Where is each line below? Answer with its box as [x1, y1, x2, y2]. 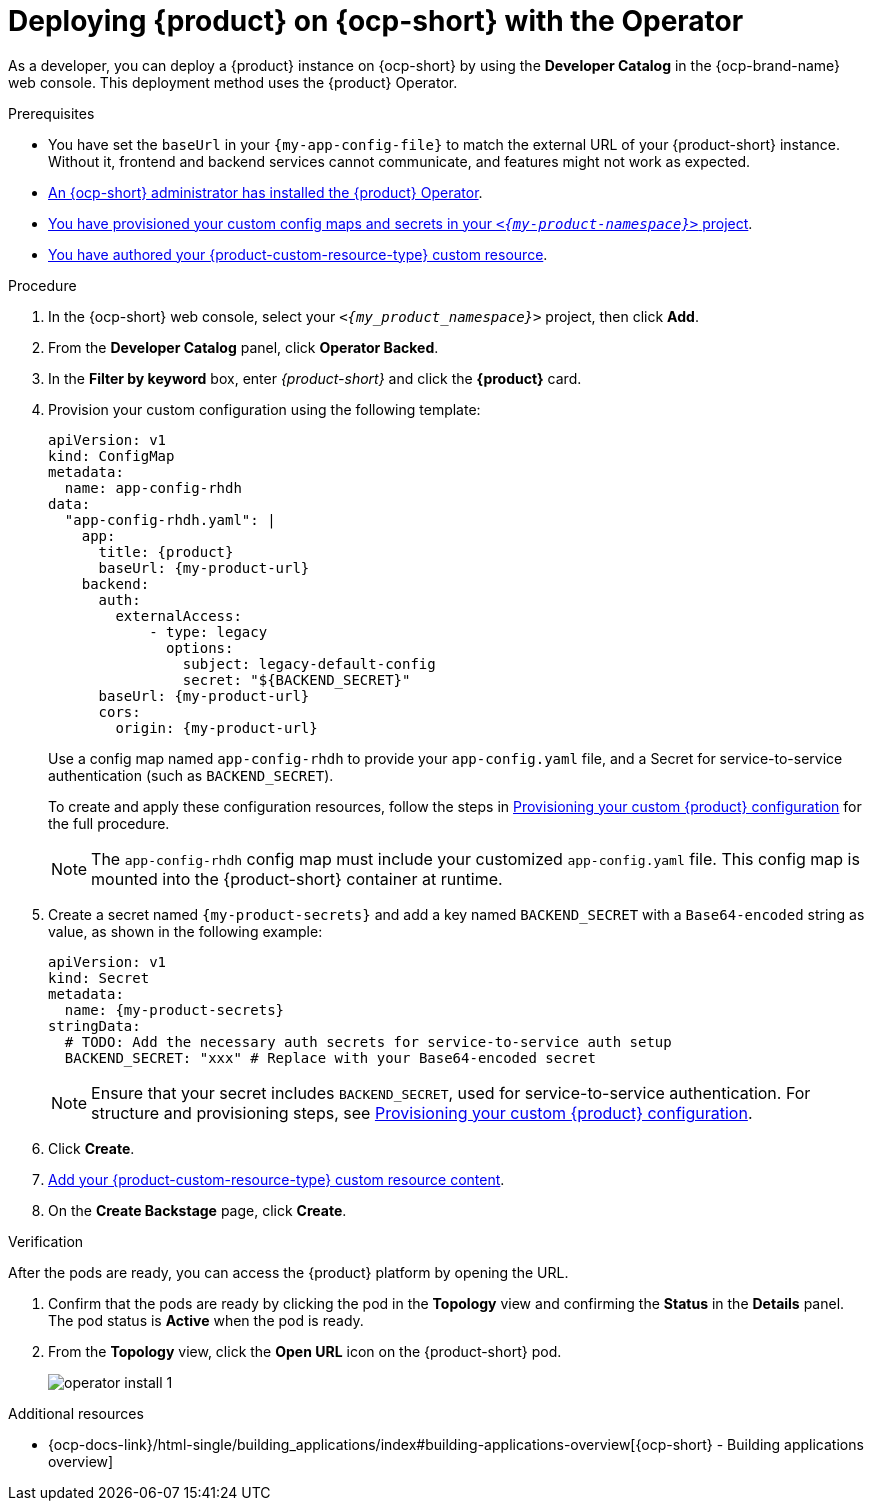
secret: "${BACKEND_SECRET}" [182, 671, 411, 688]
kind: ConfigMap [48, 447, 175, 464]
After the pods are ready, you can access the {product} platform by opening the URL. [8, 1263, 569, 1281]
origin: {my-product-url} [115, 719, 318, 736]
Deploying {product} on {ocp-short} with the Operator [8, 4, 744, 38]
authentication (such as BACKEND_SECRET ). [48, 766, 334, 784]
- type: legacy [149, 623, 268, 640]
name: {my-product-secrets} [64, 1001, 285, 1018]
